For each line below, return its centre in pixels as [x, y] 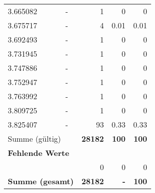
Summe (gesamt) [41, 181]
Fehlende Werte [39, 153]
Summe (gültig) [34, 139]
